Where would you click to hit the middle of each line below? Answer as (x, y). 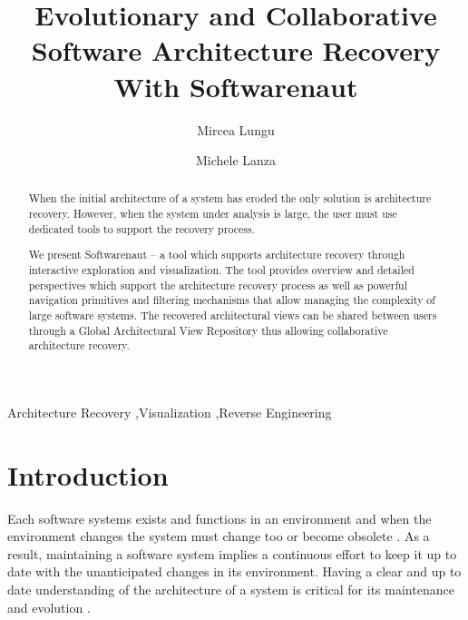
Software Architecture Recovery (236, 50)
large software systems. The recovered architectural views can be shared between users (233, 315)
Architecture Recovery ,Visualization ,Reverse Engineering (170, 412)
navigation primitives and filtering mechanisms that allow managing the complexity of (232, 300)
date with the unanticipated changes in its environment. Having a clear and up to (234, 571)
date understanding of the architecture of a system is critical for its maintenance (231, 590)
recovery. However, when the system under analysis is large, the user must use (213, 214)
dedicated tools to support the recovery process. (141, 228)
